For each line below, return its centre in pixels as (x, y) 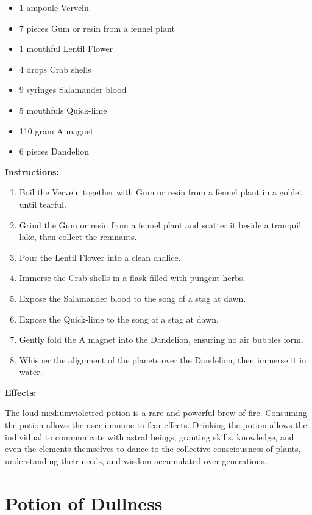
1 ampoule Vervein (54, 7)
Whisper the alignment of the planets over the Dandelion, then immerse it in (163, 360)
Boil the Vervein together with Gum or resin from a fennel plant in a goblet (161, 192)
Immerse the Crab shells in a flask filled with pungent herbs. (132, 278)
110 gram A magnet (56, 130)
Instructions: (32, 171)
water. (31, 372)
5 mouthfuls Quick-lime (63, 110)
